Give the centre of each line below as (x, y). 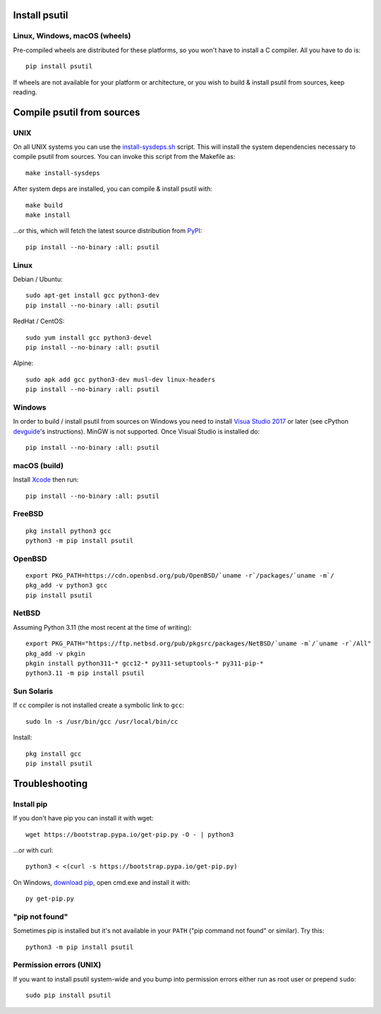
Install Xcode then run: (46, 479)
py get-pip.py (50, 899)
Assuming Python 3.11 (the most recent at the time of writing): (102, 627)
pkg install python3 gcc (68, 531)
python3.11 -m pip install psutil (85, 673)
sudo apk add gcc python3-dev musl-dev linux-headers (120, 379)
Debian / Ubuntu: (38, 279)
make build (44, 205)
